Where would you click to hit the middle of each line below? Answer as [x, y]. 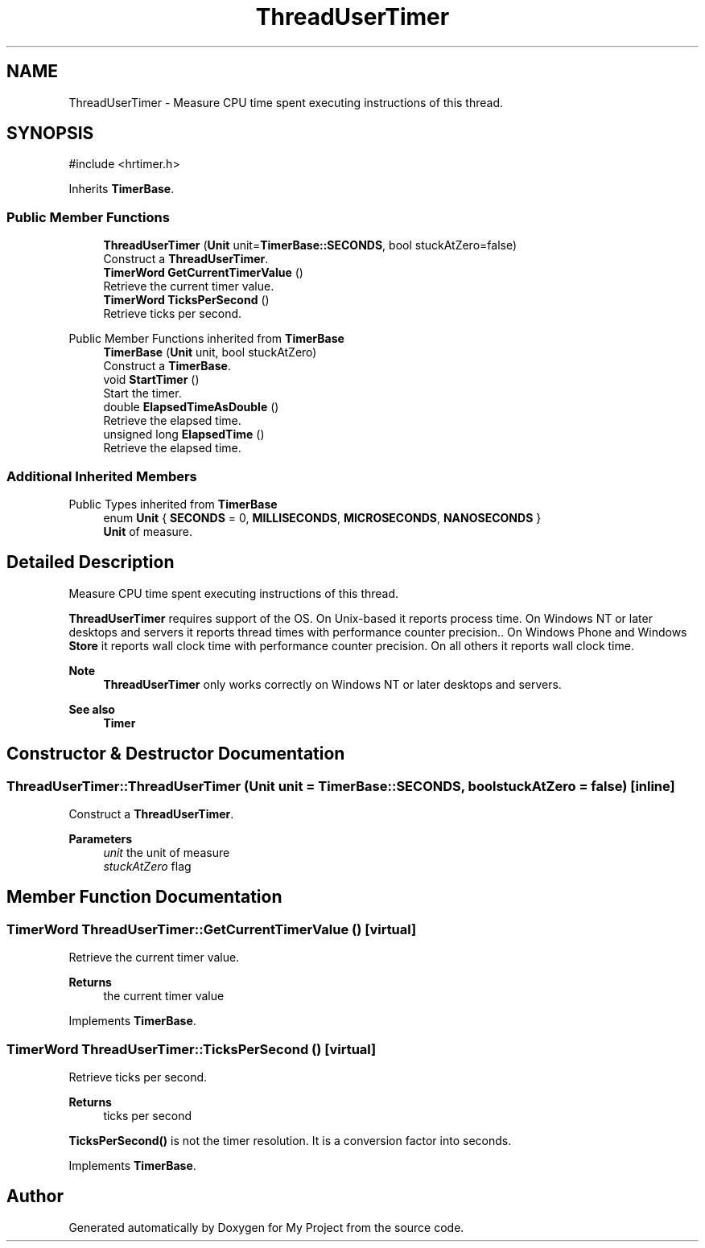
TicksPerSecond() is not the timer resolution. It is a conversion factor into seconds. [290, 1140]
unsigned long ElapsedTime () [184, 435]
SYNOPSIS [50, 134]
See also [92, 709]
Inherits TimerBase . [122, 189]
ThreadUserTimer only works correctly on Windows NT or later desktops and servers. [332, 684]
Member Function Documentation [144, 897]
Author [35, 1197]
